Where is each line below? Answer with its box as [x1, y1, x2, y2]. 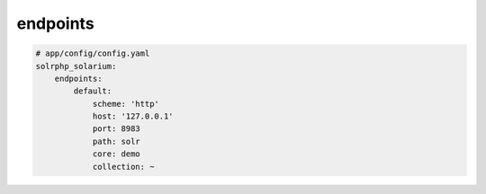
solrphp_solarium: [35, 61, 117, 71]
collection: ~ [92, 162, 155, 172]
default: [73, 86, 112, 96]
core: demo [92, 149, 141, 159]
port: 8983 [92, 124, 141, 134]
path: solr [92, 136, 141, 146]
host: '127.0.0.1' [92, 111, 175, 121]
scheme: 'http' [92, 99, 159, 109]
